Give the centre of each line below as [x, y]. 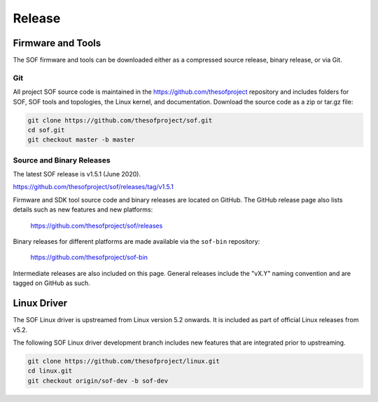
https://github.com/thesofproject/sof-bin [89, 257]
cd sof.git [46, 130]
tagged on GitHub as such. [51, 283]
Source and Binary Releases [62, 160]
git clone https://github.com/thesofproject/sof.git [120, 120]
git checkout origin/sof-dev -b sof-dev [98, 381]
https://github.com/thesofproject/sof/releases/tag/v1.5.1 [93, 187]
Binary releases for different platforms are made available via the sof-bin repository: [136, 242]
